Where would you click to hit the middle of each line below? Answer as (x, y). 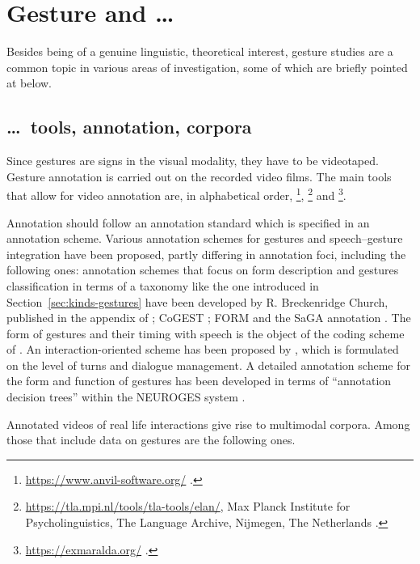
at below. (29, 83)
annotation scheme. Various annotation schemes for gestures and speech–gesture (205, 238)
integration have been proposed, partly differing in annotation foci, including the (206, 254)
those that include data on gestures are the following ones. (151, 440)
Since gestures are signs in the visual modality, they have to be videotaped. (193, 161)
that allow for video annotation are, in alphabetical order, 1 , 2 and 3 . (176, 194)
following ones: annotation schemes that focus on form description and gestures (203, 270)
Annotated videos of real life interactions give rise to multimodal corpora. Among (208, 424)
